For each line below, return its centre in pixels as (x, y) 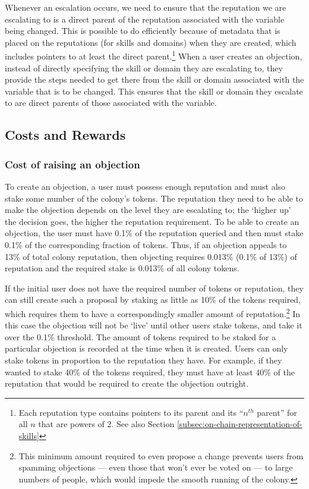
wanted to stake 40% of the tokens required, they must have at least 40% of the (150, 372)
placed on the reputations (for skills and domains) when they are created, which (151, 42)
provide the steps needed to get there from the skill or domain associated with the (154, 79)
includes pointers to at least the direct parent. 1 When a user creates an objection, (154, 55)
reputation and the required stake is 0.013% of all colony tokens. (122, 268)
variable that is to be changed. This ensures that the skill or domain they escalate (154, 91)
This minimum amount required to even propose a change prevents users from (161, 455)
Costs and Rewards (65, 135)
